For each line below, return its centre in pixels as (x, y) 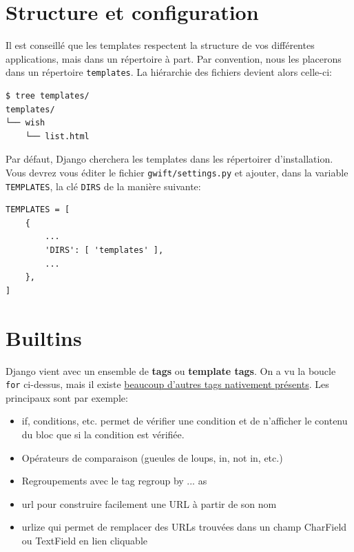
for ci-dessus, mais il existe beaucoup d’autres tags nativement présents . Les (167, 384)
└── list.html (57, 136)
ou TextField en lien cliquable (85, 540)
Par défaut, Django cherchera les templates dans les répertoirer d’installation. (169, 159)
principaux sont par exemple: (67, 397)
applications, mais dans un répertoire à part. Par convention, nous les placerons (174, 58)
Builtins (44, 337)
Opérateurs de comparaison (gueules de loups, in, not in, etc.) (152, 457)
